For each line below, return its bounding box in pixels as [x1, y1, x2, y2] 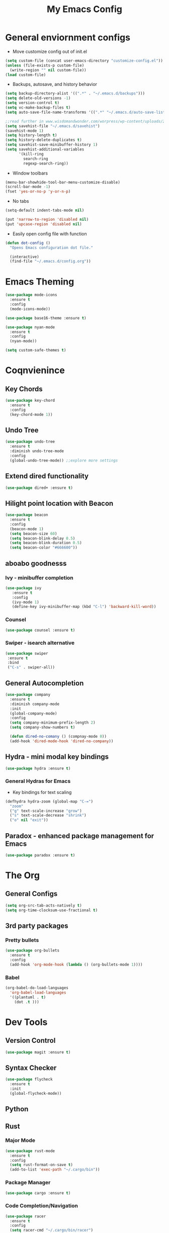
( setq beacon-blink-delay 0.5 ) [10, 536, 75, 541]
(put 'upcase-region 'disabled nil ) [5, 221, 82, 227]
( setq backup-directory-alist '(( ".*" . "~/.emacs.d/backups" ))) [5, 91, 145, 96]
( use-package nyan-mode [5, 324, 55, 330]
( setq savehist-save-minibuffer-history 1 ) [5, 142, 98, 147]
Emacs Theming [5, 276, 74, 287]
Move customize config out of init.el [12, 48, 87, 54]
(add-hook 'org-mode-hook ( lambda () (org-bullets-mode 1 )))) [10, 962, 143, 967]
